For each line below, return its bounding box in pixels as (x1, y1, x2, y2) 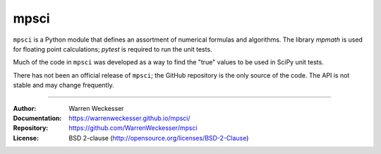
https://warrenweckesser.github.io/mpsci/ (68, 114, 190, 122)
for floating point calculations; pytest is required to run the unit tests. (13, 45, 212, 53)
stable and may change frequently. (13, 81, 114, 90)
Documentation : (13, 114, 62, 122)
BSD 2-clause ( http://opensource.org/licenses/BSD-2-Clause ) (68, 134, 249, 142)
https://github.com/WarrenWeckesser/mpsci (68, 124, 198, 132)
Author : (13, 104, 37, 112)
